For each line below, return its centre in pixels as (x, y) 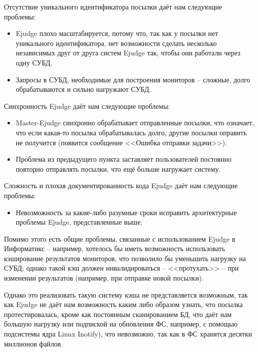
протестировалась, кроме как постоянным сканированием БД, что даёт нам (118, 314)
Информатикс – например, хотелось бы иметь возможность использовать (115, 248)
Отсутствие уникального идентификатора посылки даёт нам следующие (113, 6)
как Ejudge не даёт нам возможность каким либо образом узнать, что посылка (124, 304)
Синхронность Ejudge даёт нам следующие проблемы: (87, 106)
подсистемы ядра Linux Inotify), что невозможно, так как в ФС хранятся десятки (128, 334)
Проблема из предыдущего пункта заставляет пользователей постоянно (124, 159)
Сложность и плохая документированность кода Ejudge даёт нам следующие (121, 185)
